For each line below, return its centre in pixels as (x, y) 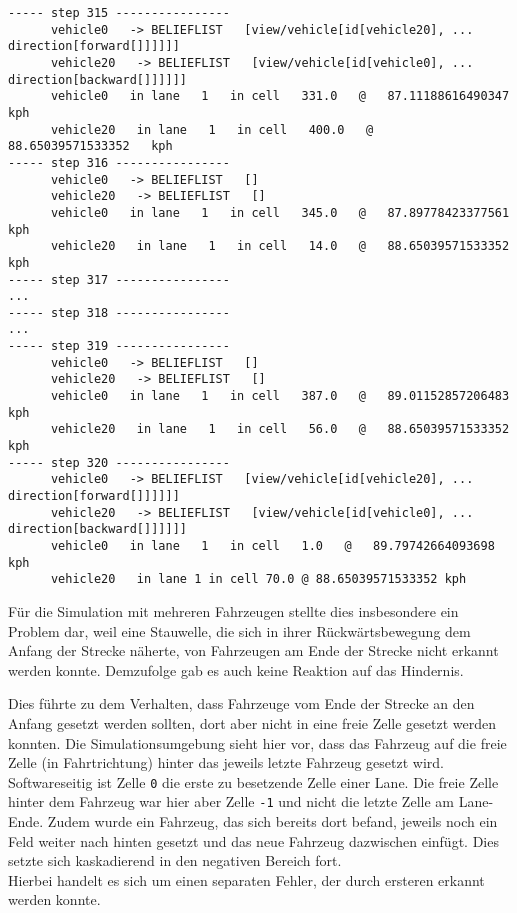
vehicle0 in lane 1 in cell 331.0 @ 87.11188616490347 (280, 96)
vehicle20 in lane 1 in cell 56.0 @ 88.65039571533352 (280, 429)
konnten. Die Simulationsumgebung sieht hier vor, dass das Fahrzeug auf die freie (257, 742)
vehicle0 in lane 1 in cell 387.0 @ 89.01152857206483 (280, 396)
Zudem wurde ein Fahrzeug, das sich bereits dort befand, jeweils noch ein (272, 821)
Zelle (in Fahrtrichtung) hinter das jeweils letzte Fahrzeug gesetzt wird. (226, 762)
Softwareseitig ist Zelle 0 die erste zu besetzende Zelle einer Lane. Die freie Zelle (253, 781)
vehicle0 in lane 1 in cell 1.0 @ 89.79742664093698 (272, 546)
